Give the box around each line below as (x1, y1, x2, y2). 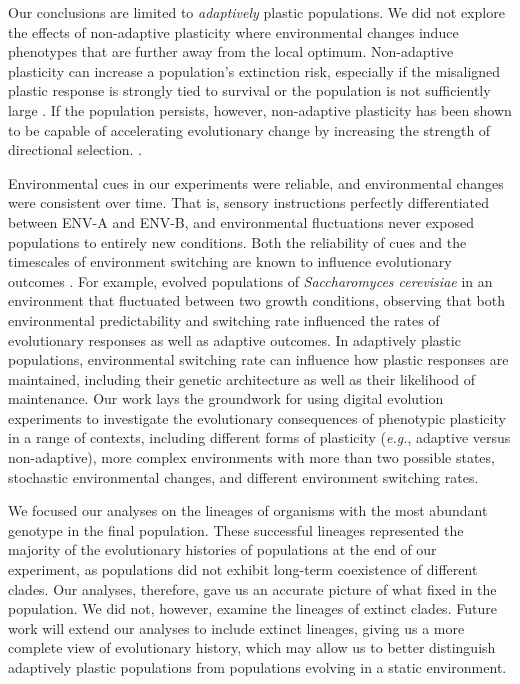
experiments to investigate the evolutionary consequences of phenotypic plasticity (8, 407, 506, 428)
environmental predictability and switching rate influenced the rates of (8, 309, 440, 330)
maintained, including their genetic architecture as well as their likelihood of (8, 368, 475, 389)
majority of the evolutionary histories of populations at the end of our (8, 539, 437, 560)
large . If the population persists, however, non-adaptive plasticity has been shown (8, 99, 512, 120)
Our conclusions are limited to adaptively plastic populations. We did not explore (8, 2, 505, 22)
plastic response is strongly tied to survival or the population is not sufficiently (8, 80, 491, 101)
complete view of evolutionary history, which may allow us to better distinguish (8, 637, 496, 658)
